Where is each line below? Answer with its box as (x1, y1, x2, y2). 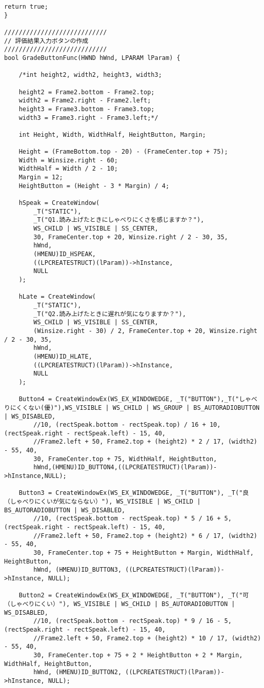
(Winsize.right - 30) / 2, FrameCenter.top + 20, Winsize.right (33, 327, 257, 335)
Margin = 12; (18, 174, 63, 181)
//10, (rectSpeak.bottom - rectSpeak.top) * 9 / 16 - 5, (33, 617, 232, 625)
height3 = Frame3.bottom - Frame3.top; (18, 105, 155, 113)
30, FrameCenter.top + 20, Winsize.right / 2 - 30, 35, (33, 233, 228, 241)
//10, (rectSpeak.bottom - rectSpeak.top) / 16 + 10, (33, 421, 221, 429)
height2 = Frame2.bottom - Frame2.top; (18, 88, 155, 96)
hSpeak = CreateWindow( (18, 199, 100, 207)
